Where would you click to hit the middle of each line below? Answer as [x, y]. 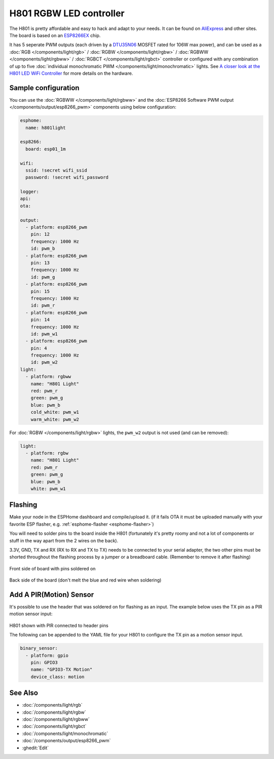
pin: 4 [39, 348]
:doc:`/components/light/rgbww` [56, 719]
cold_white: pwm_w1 [55, 412]
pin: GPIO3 [44, 662]
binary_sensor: [39, 648]
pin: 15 [40, 291]
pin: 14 [40, 320]
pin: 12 [40, 234]
